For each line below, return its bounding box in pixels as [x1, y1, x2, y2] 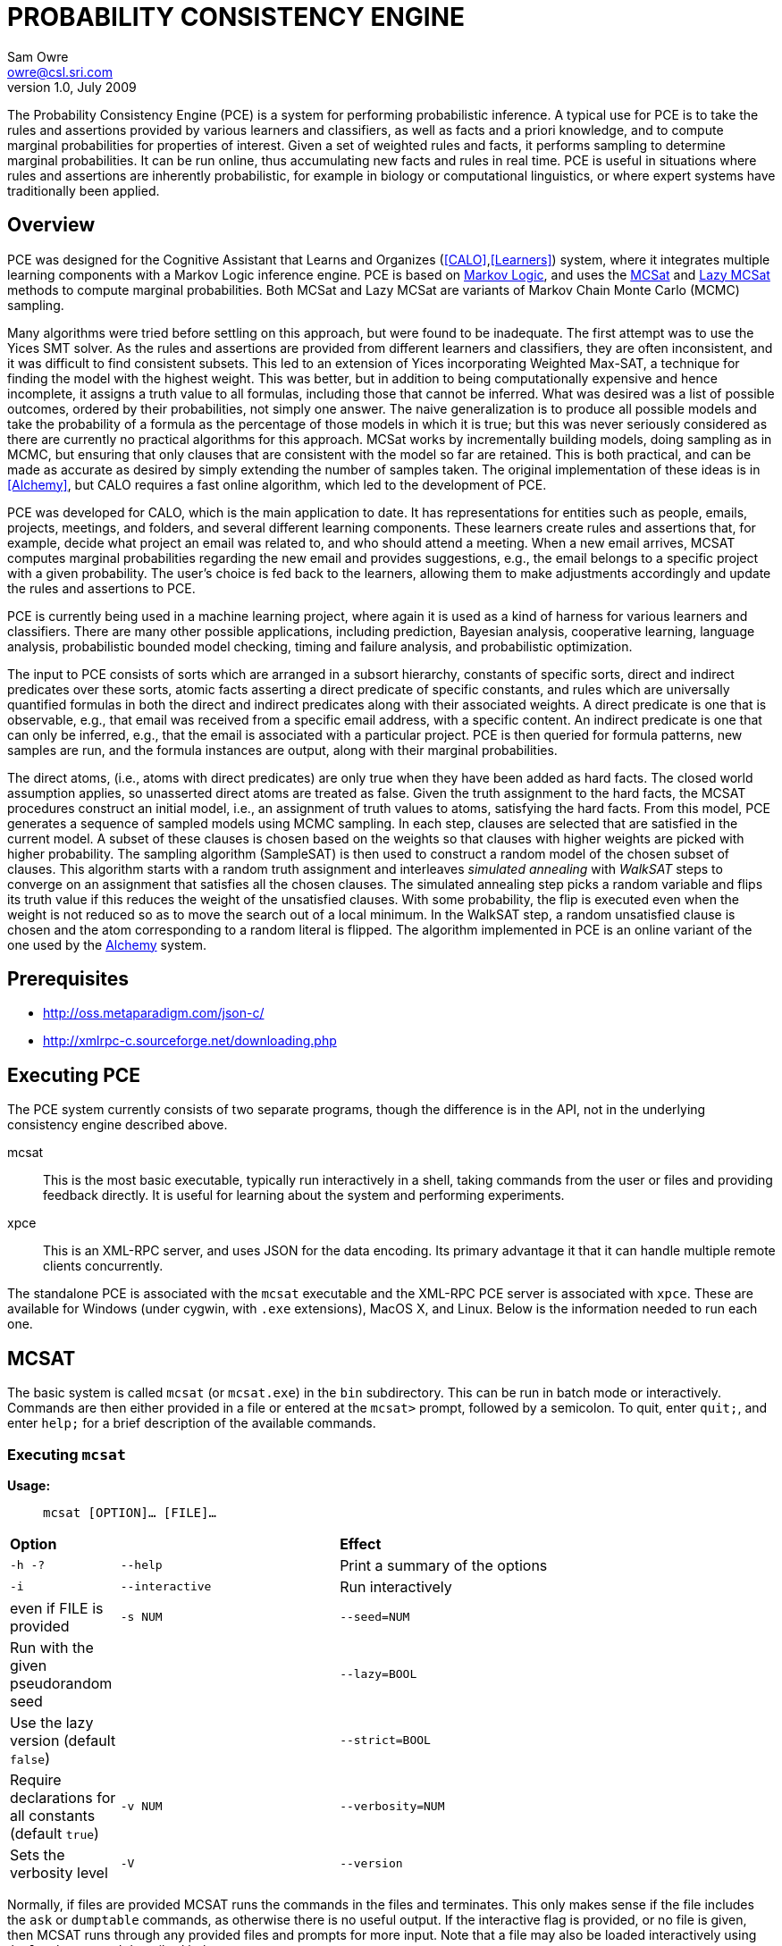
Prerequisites [7, 968, 129, 991]
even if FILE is [10, 1598, 104, 1617]
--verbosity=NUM [340, 1799, 445, 1814]
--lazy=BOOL [340, 1667, 417, 1682]
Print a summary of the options [340, 1556, 548, 1574]
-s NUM [120, 1610, 163, 1624]
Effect [340, 1534, 382, 1553]
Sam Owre [7, 48, 69, 64]
